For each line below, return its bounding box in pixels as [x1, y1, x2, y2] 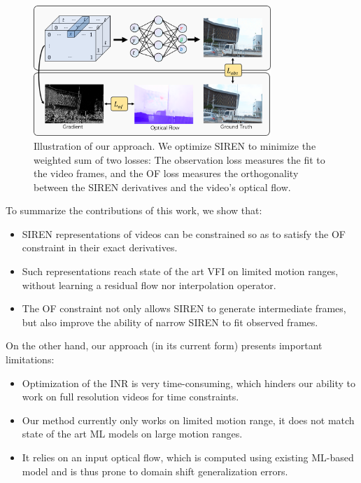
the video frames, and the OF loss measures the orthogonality [34, 166, 299, 181]
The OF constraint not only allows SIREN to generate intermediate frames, [22, 301, 346, 316]
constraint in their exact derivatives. [22, 240, 178, 255]
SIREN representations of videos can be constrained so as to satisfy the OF [22, 226, 346, 241]
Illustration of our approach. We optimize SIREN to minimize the [34, 138, 316, 153]
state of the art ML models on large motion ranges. [22, 426, 243, 441]
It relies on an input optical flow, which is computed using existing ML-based [22, 450, 354, 465]
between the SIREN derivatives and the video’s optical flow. [34, 179, 291, 194]
